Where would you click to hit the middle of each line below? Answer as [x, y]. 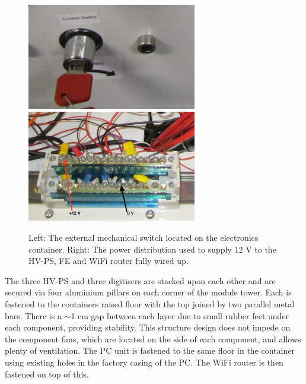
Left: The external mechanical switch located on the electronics [144, 237]
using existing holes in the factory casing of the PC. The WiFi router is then [144, 362]
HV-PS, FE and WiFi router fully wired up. [109, 261]
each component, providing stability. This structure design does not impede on [148, 327]
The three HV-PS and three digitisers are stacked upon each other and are [140, 280]
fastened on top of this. [47, 374]
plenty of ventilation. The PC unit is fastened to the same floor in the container [150, 350]
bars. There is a [33, 315]
